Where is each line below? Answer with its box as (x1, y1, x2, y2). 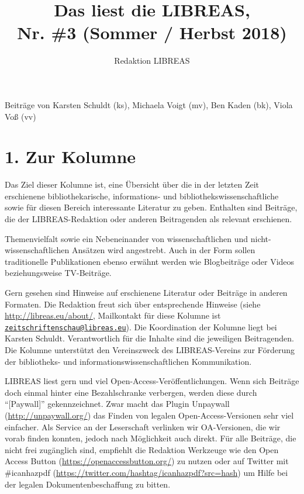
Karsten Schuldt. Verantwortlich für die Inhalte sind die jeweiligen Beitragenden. (5, 332, 294, 344)
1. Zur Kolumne (5, 144, 136, 168)
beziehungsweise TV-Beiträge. (5, 267, 112, 279)
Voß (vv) (5, 110, 36, 122)
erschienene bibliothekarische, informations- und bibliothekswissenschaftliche (5, 189, 279, 202)
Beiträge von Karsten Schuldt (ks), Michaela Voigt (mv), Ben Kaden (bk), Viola (5, 98, 293, 110)
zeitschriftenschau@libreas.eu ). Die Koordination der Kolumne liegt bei (5, 320, 277, 333)
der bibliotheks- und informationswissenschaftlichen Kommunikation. (5, 355, 252, 367)
